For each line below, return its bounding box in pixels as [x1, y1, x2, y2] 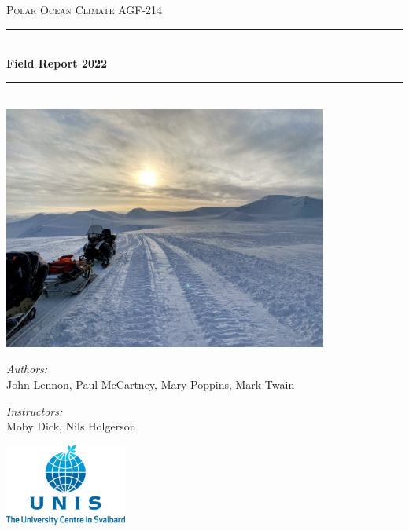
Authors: [6, 361, 48, 377]
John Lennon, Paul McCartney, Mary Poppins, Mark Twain [6, 375, 295, 392]
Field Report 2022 [6, 55, 108, 71]
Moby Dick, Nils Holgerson [6, 418, 136, 434]
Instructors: [6, 402, 63, 419]
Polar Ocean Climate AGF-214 [6, 2, 163, 17]
